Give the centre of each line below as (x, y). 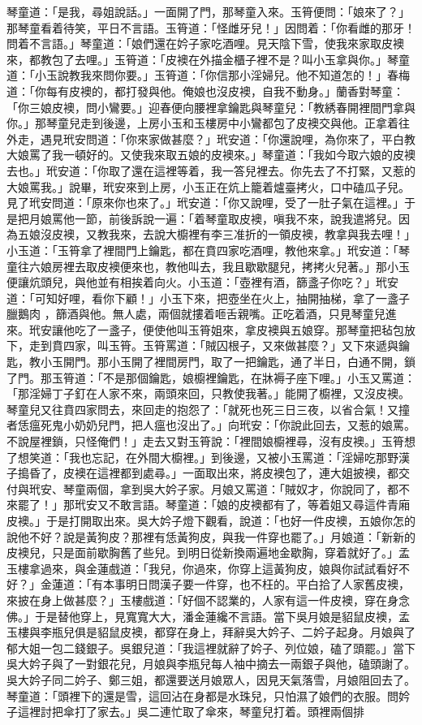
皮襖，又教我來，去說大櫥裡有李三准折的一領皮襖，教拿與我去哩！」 (233, 234)
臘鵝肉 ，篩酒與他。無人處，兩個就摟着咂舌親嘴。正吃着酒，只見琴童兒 (196, 314)
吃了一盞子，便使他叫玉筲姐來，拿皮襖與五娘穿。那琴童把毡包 (239, 329)
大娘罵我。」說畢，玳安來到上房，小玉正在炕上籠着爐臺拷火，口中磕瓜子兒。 (208, 186)
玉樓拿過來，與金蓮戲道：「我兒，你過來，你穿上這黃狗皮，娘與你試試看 (197, 568)
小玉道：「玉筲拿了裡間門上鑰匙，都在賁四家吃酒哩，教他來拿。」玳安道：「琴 (208, 250)
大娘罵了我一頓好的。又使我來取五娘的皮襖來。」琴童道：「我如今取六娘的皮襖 (211, 155)
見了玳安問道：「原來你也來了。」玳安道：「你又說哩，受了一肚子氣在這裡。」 (205, 203)
